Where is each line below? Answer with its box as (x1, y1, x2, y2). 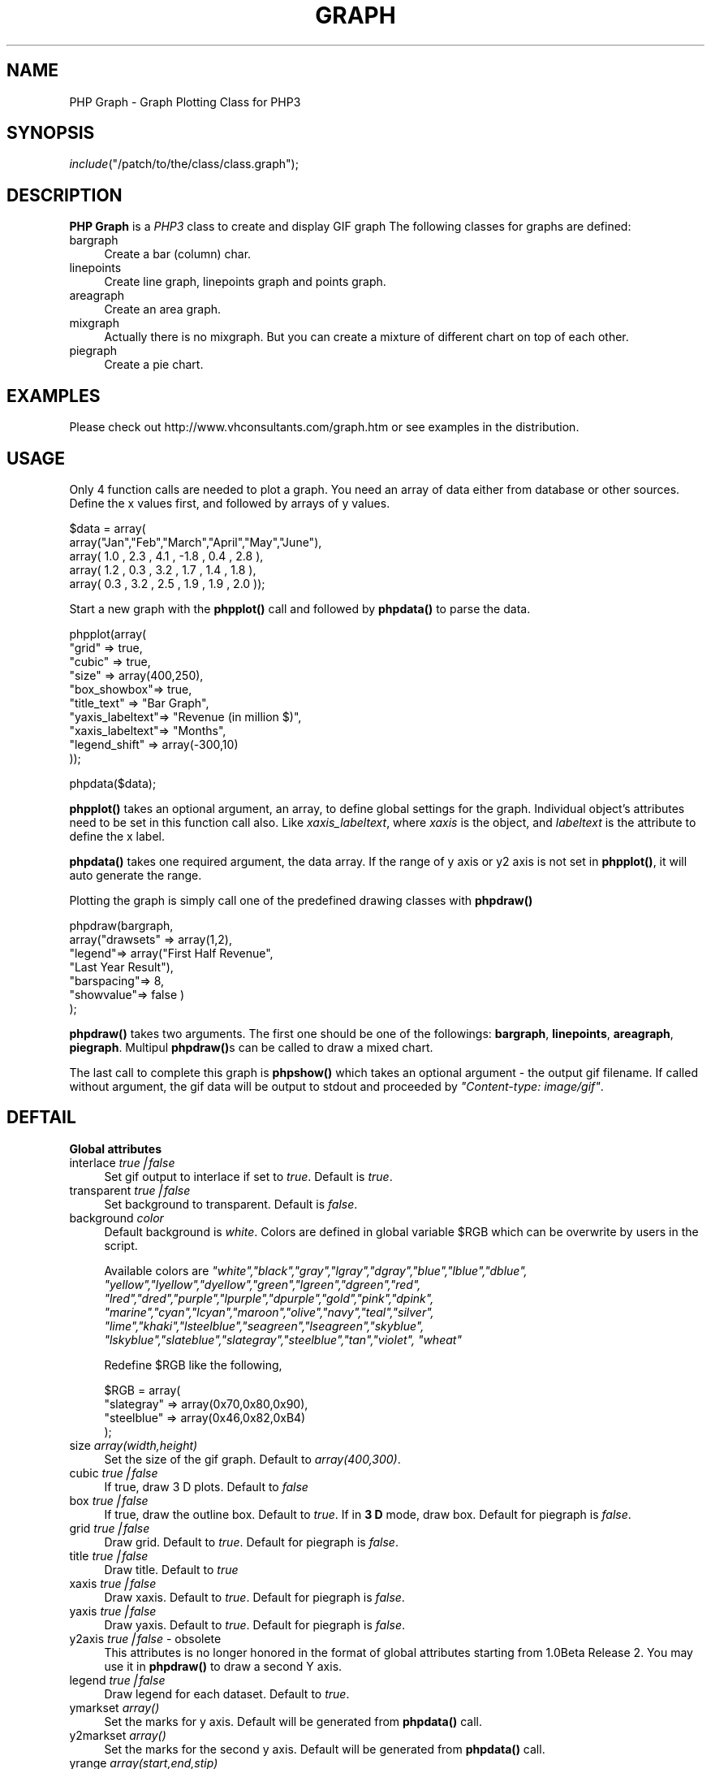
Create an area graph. (104, 302, 222, 317)
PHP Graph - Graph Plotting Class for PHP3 (69, 94, 301, 109)
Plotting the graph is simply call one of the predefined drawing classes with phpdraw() (69, 893, 533, 907)
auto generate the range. (69, 867, 202, 882)
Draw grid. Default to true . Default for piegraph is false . (104, 1534, 399, 1549)
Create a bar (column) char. (104, 247, 252, 262)
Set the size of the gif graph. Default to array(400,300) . (104, 1451, 401, 1466)
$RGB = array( (104, 1382, 181, 1397)
